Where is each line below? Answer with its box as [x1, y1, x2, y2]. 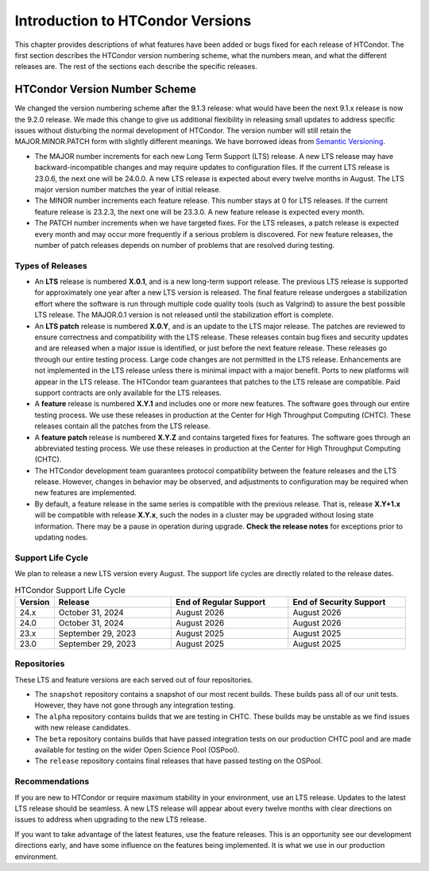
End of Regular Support [175, 596, 266, 607]
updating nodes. [34, 532, 88, 542]
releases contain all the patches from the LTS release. [34, 421, 211, 431]
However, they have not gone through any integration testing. [34, 700, 235, 710]
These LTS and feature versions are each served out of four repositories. [14, 675, 253, 684]
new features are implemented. [34, 488, 137, 497]
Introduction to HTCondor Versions [14, 12, 252, 29]
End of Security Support [292, 596, 386, 607]
